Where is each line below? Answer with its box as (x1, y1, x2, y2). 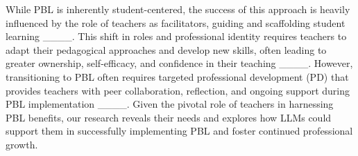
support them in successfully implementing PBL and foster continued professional (6, 124, 353, 138)
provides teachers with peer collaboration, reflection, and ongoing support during (6, 83, 350, 97)
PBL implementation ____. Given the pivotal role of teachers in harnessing (6, 97, 334, 111)
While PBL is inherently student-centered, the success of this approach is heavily (6, 2, 350, 16)
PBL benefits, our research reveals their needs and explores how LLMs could (6, 110, 332, 124)
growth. (6, 137, 38, 151)
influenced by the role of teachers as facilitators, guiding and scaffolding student (6, 15, 346, 30)
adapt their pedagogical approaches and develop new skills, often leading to (6, 42, 327, 57)
